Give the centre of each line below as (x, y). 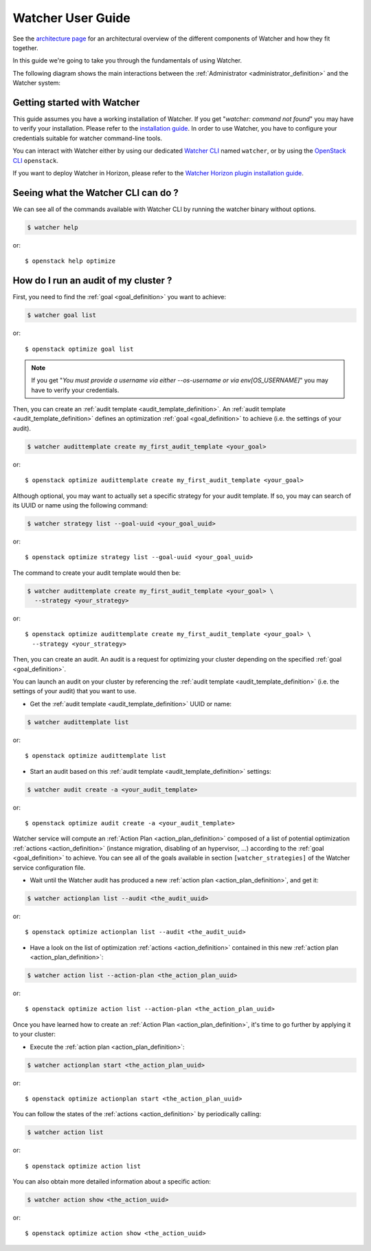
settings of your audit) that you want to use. (75, 691)
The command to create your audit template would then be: (97, 573)
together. (26, 47)
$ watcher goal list (61, 315)
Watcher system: (37, 83)
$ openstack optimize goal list (79, 349)
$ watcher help (53, 227)
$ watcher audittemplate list (78, 722)
